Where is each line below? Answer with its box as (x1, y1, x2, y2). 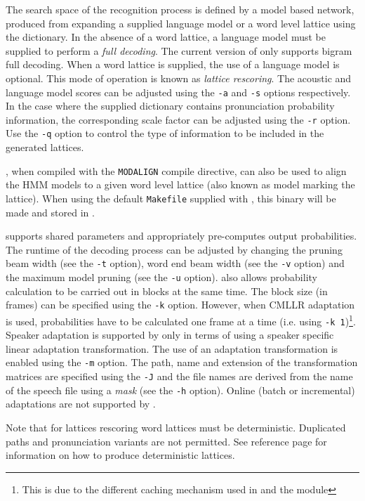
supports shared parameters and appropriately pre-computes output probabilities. (6, 228, 357, 243)
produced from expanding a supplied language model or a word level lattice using (6, 15, 356, 30)
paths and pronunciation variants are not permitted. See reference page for (6, 434, 327, 448)
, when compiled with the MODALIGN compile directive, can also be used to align (6, 163, 347, 178)
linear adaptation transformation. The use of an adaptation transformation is (6, 341, 338, 356)
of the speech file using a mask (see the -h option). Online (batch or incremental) (6, 382, 355, 397)
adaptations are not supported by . (6, 396, 156, 411)
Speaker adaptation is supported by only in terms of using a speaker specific (6, 327, 334, 342)
